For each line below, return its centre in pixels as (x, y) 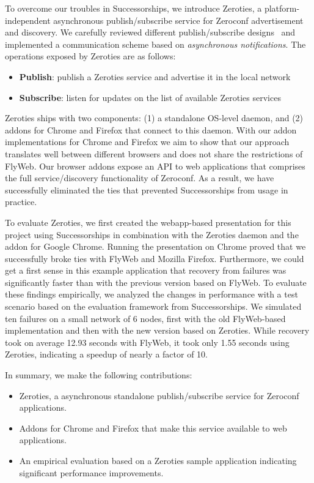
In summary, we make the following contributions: (99, 375)
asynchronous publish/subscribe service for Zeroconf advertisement (178, 20)
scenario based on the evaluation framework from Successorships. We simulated (153, 306)
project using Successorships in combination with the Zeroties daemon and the (152, 234)
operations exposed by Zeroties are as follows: (90, 56)
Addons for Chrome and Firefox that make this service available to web (153, 428)
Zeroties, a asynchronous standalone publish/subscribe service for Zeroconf (159, 395)
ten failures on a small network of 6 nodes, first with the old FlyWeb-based (145, 318)
